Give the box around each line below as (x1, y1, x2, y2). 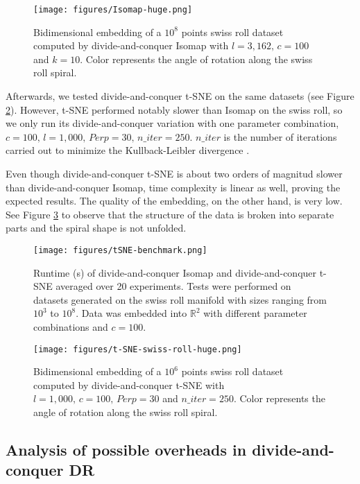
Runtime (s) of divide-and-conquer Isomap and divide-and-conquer (33, 265, 317, 279)
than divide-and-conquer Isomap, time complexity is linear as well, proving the (6, 180, 341, 194)
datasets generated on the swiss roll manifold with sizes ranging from (33, 292, 327, 306)
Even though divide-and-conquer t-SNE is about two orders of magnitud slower (6, 166, 343, 180)
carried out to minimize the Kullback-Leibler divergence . (6, 143, 250, 157)
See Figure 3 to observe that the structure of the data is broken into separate (6, 207, 334, 221)
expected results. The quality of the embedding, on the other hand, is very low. (6, 193, 343, 208)
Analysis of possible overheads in (6, 439, 247, 460)
